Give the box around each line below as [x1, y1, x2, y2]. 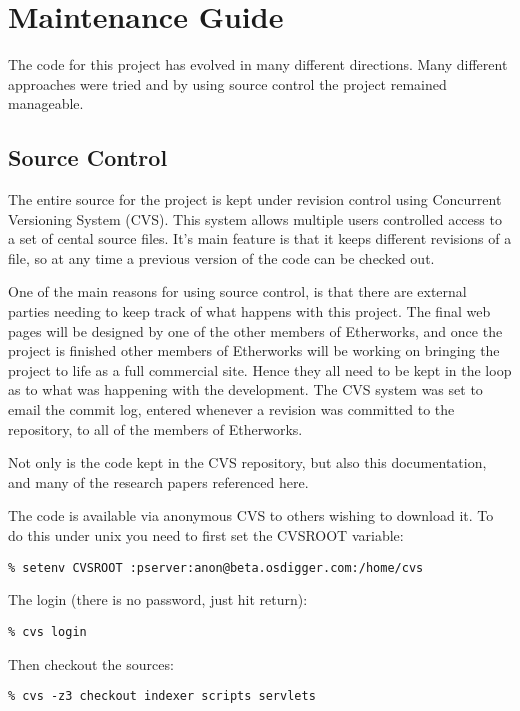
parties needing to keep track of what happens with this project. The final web [8, 301, 491, 322]
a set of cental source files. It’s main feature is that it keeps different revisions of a [8, 228, 512, 249]
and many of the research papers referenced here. [8, 471, 309, 492]
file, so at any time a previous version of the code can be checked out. [8, 247, 435, 268]
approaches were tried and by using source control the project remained [8, 73, 447, 94]
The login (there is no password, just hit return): [8, 589, 308, 610]
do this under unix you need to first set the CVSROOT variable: [8, 525, 404, 546]
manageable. [8, 93, 84, 114]
